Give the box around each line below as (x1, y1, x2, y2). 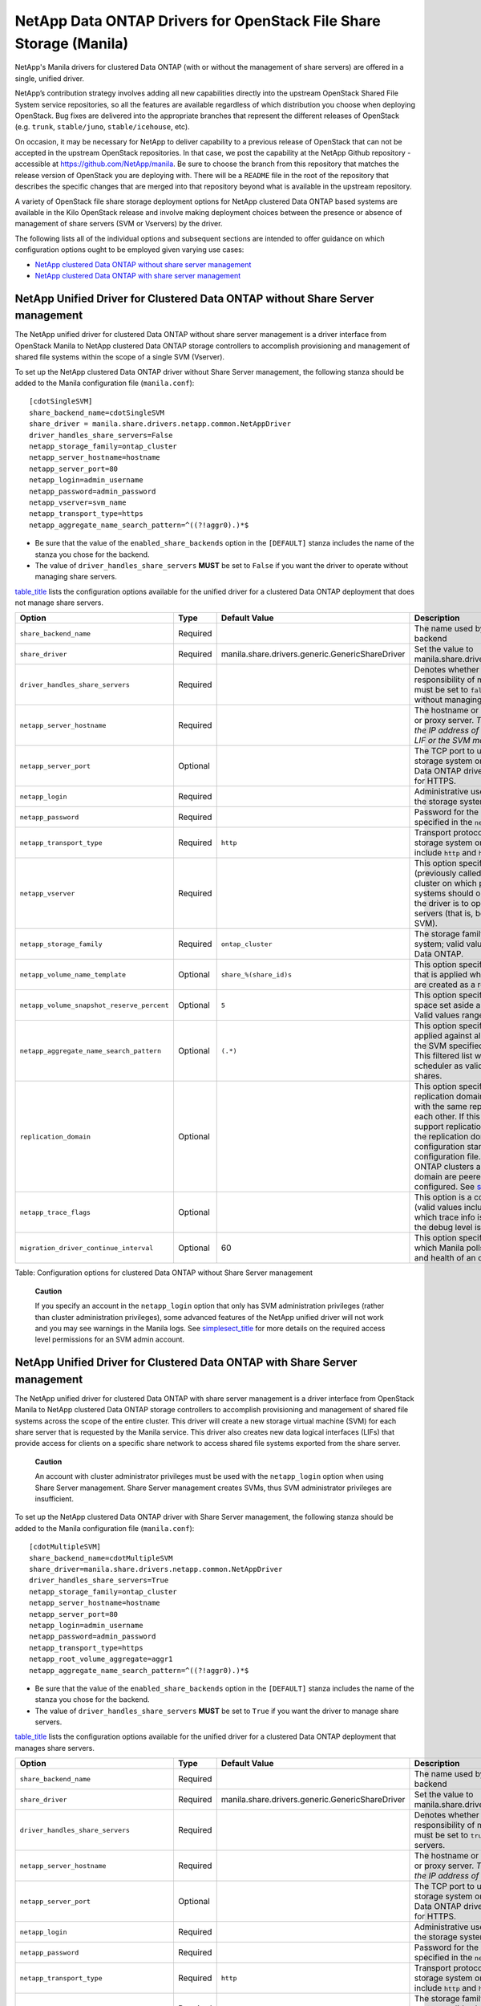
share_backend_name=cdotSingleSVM (29, 408, 164, 417)
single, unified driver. (14, 73, 84, 83)
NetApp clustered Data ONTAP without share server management (34, 259, 252, 269)
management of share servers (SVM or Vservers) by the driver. (14, 219, 223, 229)
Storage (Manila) (14, 35, 129, 52)
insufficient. (34, 1494, 74, 1504)
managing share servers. (34, 572, 118, 582)
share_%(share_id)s (220, 970, 293, 979)
